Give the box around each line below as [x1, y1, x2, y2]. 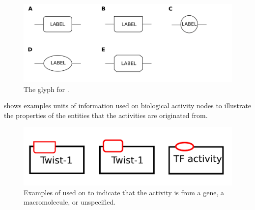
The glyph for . [24, 84, 69, 94]
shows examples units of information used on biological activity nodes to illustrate [4, 100, 252, 111]
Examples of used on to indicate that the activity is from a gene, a [24, 187, 225, 197]
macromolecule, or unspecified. [24, 197, 116, 207]
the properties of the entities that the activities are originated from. [4, 110, 208, 120]
